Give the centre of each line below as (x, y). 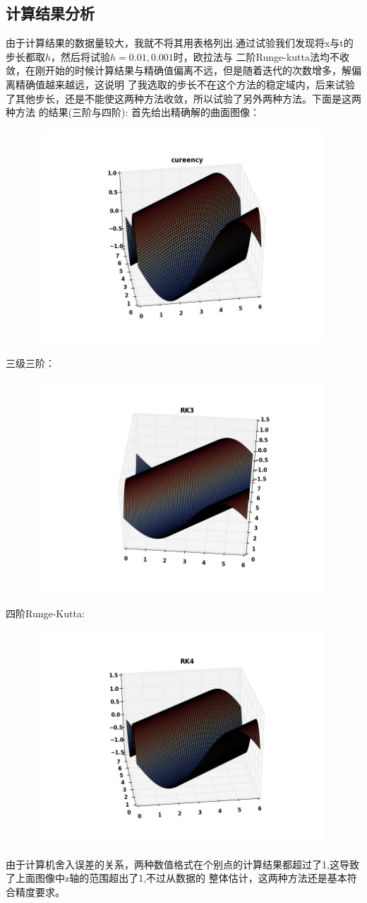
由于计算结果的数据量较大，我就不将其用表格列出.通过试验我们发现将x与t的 (180, 43)
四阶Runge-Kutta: (45, 613)
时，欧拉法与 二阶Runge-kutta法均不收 (261, 56)
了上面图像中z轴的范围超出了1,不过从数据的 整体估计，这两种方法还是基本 (176, 878)
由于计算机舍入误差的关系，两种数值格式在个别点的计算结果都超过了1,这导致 (182, 864)
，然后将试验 (81, 56)
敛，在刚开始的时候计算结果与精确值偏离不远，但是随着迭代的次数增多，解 (179, 70)
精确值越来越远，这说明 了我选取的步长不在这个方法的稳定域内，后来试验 (185, 84)
